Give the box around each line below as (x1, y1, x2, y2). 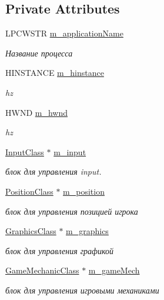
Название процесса (5, 46, 73, 59)
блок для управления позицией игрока (5, 205, 138, 217)
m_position (63, 185, 105, 197)
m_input (53, 145, 86, 158)
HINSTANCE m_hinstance (5, 66, 104, 79)
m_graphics (66, 225, 109, 237)
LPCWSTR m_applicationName (5, 27, 123, 39)
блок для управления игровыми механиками (5, 284, 159, 296)
